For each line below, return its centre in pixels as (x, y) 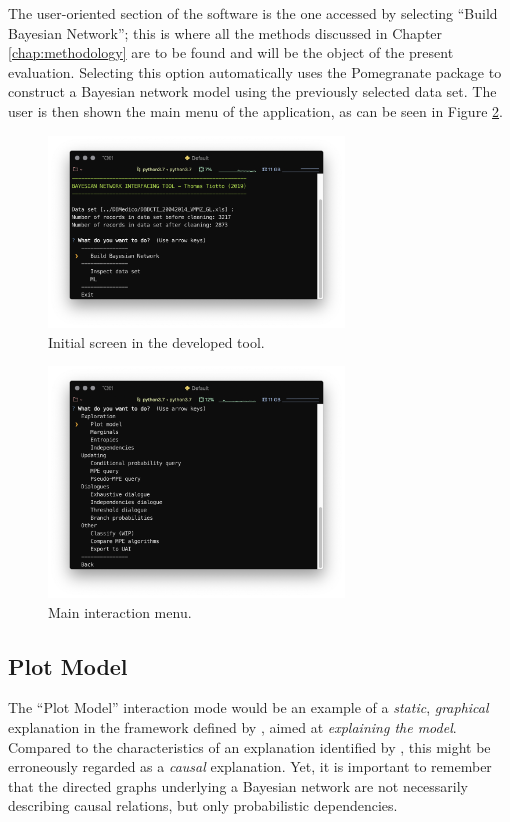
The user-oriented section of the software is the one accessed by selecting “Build (253, 13)
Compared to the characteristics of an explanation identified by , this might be (249, 746)
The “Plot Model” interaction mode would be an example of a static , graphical (248, 707)
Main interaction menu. (120, 611)
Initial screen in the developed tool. (156, 341)
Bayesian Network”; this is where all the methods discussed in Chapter (225, 32)
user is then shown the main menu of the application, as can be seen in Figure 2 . (255, 110)
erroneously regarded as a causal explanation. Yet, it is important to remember (250, 766)
